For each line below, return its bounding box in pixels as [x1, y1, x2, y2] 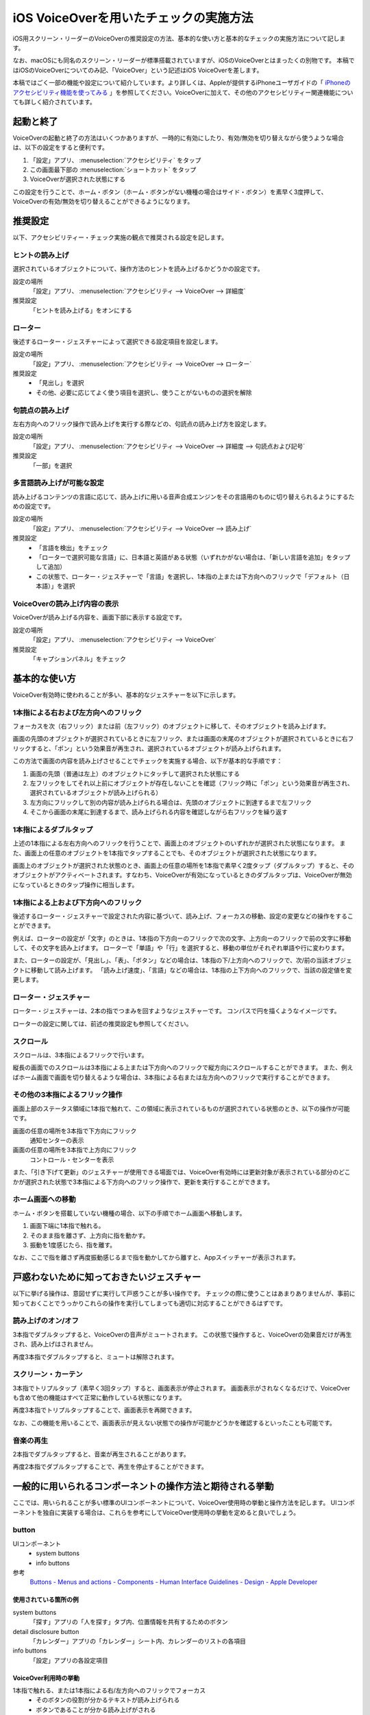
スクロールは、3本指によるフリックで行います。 [12, 1050, 148, 1059]
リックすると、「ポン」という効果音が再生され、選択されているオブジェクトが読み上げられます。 [12, 744, 285, 753]
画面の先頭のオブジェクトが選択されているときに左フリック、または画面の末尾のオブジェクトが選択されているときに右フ [12, 735, 354, 743]
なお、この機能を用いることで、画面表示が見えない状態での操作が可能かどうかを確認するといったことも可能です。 [12, 1419, 336, 1427]
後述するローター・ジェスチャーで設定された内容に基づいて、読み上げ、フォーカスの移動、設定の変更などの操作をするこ [12, 912, 354, 920]
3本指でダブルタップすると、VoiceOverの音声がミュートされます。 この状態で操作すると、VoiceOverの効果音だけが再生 [12, 1330, 352, 1338]
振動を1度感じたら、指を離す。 [29, 1240, 116, 1249]
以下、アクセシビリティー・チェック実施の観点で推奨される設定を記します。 [12, 233, 228, 241]
